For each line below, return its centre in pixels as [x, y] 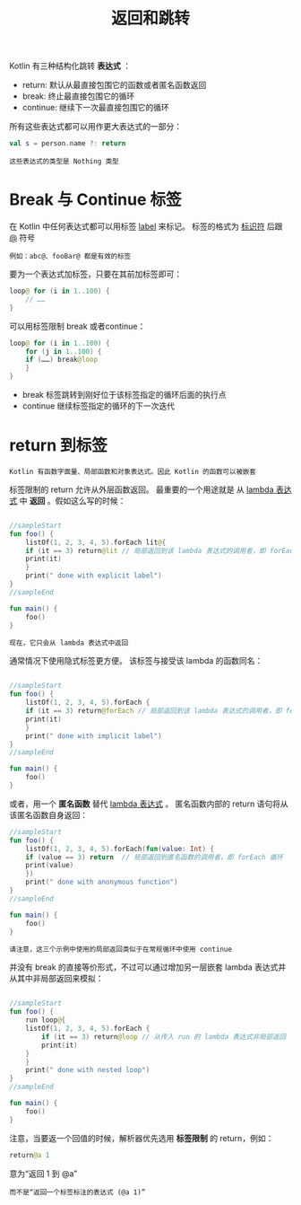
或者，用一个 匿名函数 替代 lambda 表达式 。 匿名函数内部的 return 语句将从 [149, 804]
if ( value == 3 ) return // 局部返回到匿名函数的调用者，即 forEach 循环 [155, 857]
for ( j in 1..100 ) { [64, 351]
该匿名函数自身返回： [48, 814]
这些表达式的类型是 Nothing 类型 [64, 162]
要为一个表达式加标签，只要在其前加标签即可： [95, 274]
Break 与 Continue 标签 [95, 200]
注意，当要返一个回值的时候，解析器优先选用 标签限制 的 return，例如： [142, 1138]
